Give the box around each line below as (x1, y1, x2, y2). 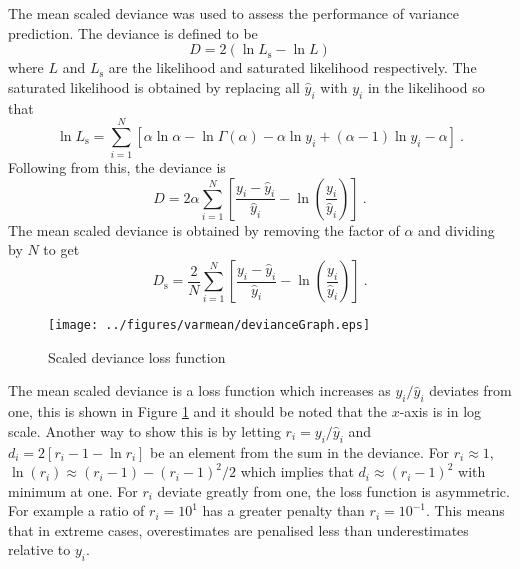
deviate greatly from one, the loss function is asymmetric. (157, 480, 510, 501)
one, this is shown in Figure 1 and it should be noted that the (8, 401, 387, 422)
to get (43, 239, 80, 260)
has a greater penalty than (202, 500, 365, 521)
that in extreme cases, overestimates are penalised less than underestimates (8, 519, 469, 540)
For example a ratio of (8, 500, 145, 521)
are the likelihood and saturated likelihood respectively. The (108, 57, 477, 78)
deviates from (429, 380, 512, 401)
